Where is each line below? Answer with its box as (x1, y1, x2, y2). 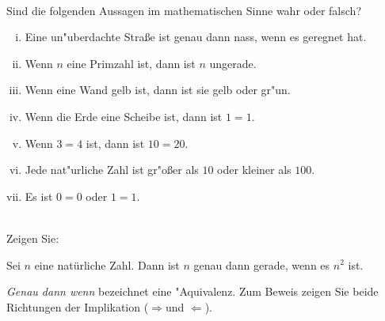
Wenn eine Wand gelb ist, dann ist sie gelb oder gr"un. (25, 81, 291, 98)
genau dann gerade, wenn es (193, 256, 330, 273)
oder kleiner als (217, 161, 292, 178)
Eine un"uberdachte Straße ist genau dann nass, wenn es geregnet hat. (25, 28, 367, 45)
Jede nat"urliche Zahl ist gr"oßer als (25, 161, 199, 178)
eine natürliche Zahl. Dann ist (34, 256, 180, 273)
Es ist (25, 187, 53, 204)
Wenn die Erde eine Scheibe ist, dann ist (25, 108, 223, 124)
